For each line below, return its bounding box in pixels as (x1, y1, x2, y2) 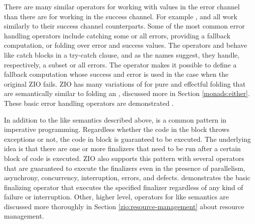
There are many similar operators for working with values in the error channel (4, 1, 240, 11)
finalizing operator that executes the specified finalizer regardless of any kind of (4, 182, 243, 192)
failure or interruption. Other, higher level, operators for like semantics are (4, 192, 229, 202)
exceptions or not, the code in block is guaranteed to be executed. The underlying (4, 133, 251, 144)
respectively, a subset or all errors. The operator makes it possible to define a (4, 59, 237, 69)
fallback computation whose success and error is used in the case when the (4, 69, 228, 79)
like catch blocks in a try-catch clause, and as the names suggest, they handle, (4, 49, 240, 60)
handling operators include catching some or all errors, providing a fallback (4, 30, 230, 40)
